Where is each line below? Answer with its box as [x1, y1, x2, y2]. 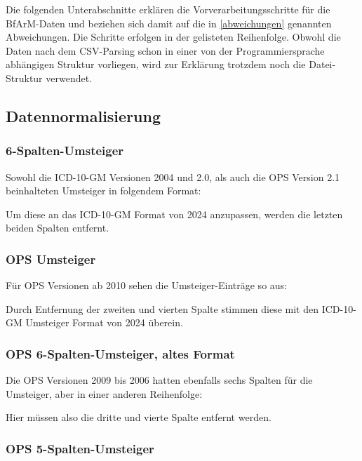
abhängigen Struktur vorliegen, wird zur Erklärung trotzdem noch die [6, 57, 306, 72]
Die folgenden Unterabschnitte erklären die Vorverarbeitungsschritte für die [6, 2, 330, 16]
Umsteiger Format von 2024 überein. [25, 315, 183, 330]
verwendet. [46, 70, 93, 85]
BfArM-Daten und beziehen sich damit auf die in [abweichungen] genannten [6, 15, 332, 30]
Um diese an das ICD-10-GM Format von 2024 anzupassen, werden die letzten [6, 206, 343, 221]
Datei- [309, 57, 336, 72]
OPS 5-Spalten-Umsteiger [6, 439, 154, 457]
